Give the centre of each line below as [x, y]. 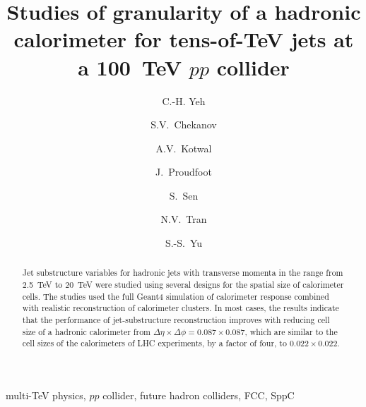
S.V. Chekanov [184, 124]
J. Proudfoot [184, 172]
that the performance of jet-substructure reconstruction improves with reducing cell [176, 320]
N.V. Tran [184, 219]
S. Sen [184, 195]
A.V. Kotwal [184, 148]
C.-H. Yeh [184, 101]
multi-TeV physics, [46, 395]
